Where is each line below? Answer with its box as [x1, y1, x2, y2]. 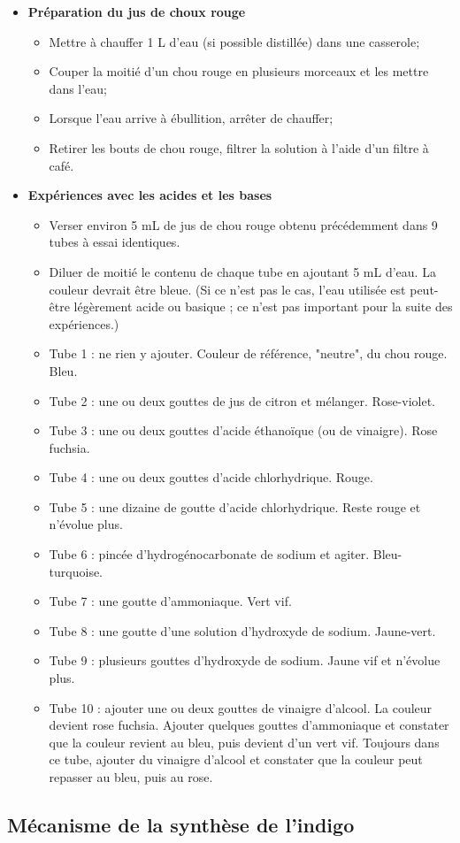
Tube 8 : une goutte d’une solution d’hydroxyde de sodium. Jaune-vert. [49, 621, 436, 640]
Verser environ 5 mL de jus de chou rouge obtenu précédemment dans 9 [49, 215, 438, 234]
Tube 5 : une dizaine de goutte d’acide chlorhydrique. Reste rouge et [49, 497, 421, 516]
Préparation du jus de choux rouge [27, 3, 246, 20]
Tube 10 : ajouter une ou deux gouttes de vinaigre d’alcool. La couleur [49, 698, 433, 717]
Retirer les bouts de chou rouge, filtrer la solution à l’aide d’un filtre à [49, 138, 429, 157]
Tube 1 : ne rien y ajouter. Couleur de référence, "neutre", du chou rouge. [49, 344, 448, 363]
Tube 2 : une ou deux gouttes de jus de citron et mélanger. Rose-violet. [49, 391, 436, 410]
